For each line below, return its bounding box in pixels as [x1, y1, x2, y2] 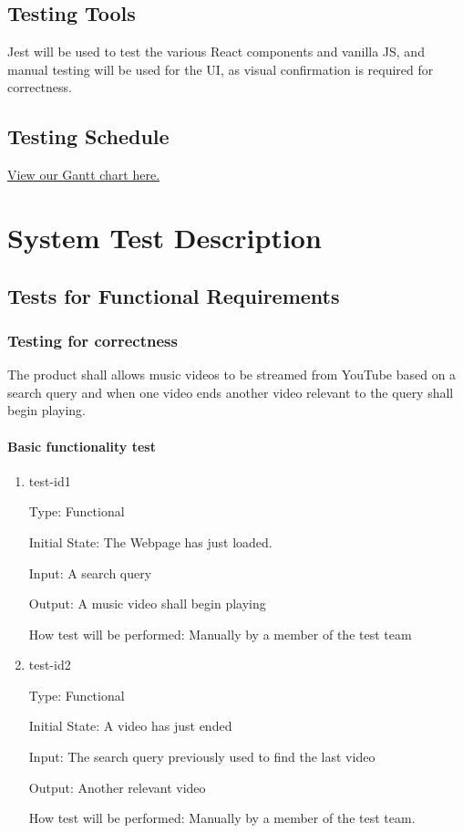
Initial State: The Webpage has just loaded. [28, 532, 273, 551]
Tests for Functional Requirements [7, 281, 340, 309]
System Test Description [7, 218, 322, 255]
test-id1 [28, 471, 71, 490]
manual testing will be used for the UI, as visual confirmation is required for [7, 59, 434, 78]
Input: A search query [28, 563, 152, 582]
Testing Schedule [7, 122, 170, 151]
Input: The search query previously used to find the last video [28, 747, 376, 766]
